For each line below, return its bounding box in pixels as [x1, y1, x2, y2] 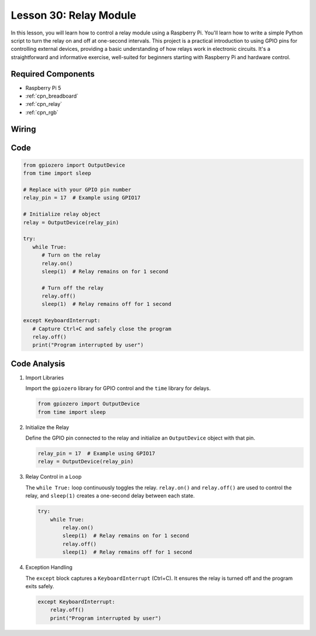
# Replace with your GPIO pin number [23, 186, 132, 193]
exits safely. [25, 582, 54, 590]
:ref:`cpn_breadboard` [25, 92, 79, 99]
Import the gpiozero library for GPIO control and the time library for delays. [25, 385, 211, 392]
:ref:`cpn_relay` [25, 101, 63, 108]
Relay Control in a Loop [25, 473, 82, 481]
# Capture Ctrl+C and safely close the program [32, 325, 172, 332]
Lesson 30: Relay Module [11, 9, 137, 22]
